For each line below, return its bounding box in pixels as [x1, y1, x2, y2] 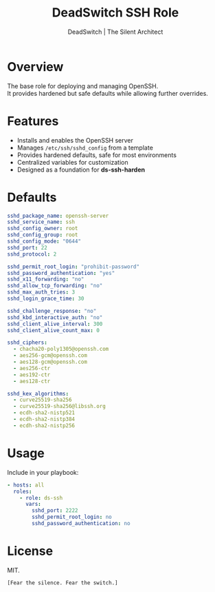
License [7, 543, 54, 559]
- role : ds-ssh [19, 494, 63, 501]
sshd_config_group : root [7, 232, 78, 238]
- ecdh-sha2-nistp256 [13, 422, 76, 429]
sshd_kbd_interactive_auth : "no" [7, 314, 103, 321]
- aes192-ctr [13, 371, 51, 378]
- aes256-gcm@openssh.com [13, 352, 88, 359]
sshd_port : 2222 [32, 507, 78, 514]
